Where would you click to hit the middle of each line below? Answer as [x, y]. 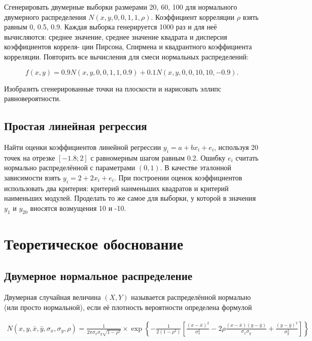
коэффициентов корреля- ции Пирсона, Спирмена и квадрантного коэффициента [128, 46]
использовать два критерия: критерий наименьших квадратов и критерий [116, 188]
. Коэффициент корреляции [193, 17]
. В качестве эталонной [196, 167]
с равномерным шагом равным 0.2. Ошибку [158, 157]
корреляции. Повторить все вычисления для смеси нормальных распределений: [126, 56]
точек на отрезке [30, 157]
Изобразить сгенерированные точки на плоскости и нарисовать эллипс [113, 88]
